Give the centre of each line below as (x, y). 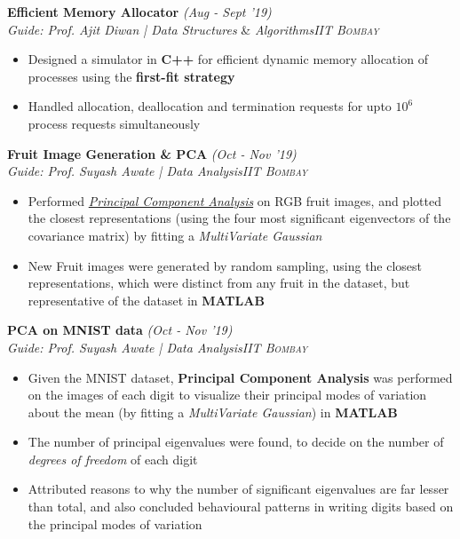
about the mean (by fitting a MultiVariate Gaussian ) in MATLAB (213, 412)
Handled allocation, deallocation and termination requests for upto (210, 106)
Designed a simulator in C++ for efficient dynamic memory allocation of (228, 59)
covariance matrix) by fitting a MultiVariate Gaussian (175, 235)
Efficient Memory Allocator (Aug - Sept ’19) (139, 12)
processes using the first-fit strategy (131, 76)
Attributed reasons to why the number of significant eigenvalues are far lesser (238, 489)
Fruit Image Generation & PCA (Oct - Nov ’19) (152, 153)
